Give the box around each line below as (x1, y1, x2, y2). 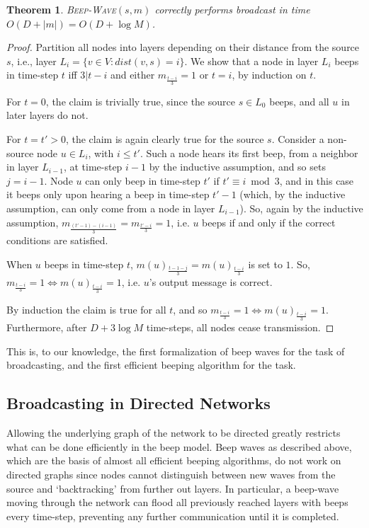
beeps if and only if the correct (202, 214, 336, 229)
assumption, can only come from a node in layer (6, 200, 215, 215)
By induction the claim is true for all (6, 302, 166, 317)
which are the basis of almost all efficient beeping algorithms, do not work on (6, 453, 341, 468)
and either (110, 67, 155, 82)
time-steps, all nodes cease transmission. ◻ (146, 320, 334, 335)
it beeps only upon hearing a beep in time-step (6, 187, 210, 202)
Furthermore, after (6, 320, 87, 335)
